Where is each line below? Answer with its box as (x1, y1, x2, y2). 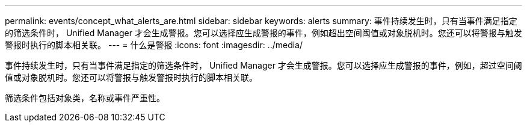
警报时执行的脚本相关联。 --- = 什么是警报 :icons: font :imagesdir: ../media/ (5, 40, 303, 50)
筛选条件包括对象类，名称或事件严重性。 (5, 93, 165, 103)
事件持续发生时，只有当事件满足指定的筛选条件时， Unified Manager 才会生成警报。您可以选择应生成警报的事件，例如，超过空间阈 (5, 60, 522, 70)
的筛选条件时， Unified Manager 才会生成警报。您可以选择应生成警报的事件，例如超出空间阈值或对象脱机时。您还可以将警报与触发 (5, 28, 522, 38)
